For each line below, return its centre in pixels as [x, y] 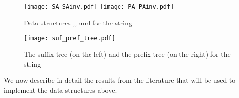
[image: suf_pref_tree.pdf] [70, 38]
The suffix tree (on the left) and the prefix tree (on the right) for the [127, 54]
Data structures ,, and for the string [78, 22]
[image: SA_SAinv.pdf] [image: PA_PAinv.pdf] [99, 7]
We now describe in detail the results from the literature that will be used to [120, 80]
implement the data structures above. [60, 89]
